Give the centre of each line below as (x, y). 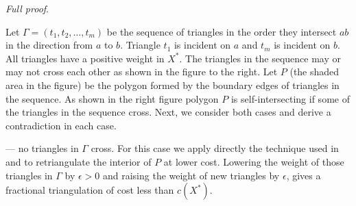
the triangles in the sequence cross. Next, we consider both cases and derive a (168, 112)
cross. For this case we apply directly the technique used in (215, 148)
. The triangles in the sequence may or (260, 58)
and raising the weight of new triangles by (191, 175)
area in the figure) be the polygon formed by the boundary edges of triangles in (173, 85)
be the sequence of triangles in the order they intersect (222, 31)
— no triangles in (42, 148)
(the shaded (315, 72)
